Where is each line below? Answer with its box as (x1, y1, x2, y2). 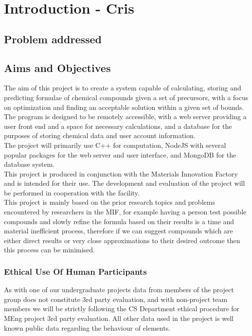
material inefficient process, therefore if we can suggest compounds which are (4, 226, 233, 236)
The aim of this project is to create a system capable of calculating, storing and (4, 83, 241, 93)
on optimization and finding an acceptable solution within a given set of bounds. (4, 102, 244, 112)
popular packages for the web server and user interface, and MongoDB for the (4, 149, 236, 159)
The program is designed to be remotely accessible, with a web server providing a (4, 111, 247, 122)
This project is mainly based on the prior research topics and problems (4, 197, 215, 207)
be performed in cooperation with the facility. (4, 187, 140, 197)
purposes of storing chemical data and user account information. (4, 130, 196, 141)
